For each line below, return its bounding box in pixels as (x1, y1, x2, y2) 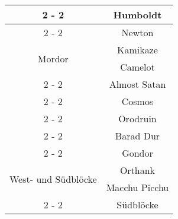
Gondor (122, 146, 153, 160)
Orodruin (118, 112, 157, 125)
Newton (121, 26, 154, 39)
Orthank (119, 163, 156, 177)
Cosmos (121, 94, 154, 108)
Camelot (120, 60, 155, 74)
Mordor (37, 51, 69, 65)
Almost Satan (109, 77, 166, 91)
